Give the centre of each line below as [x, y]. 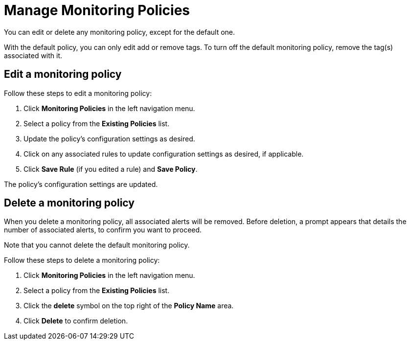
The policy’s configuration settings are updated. [81, 184]
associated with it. [33, 55]
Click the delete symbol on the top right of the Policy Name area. [129, 306]
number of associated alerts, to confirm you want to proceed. [103, 230]
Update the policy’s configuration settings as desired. [109, 138]
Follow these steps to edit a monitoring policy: [78, 93]
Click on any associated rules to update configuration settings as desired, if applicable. [164, 154]
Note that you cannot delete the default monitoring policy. [97, 245]
